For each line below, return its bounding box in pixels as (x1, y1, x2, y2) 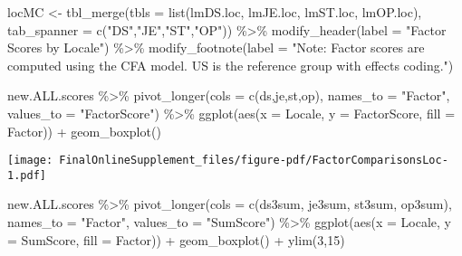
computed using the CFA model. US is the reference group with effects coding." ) (7, 55, 454, 74)
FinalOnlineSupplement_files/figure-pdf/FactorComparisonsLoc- (59, 154, 448, 167)
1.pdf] (7, 168, 46, 182)
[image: (7, 154, 53, 167)
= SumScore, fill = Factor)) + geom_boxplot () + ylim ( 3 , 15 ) (7, 230, 345, 249)
